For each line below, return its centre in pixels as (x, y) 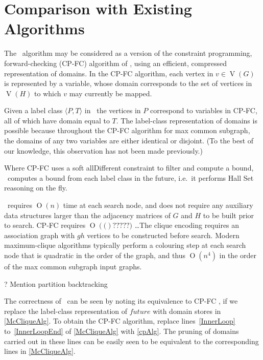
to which (48, 93)
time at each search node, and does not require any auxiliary (158, 205)
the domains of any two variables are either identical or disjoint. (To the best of (129, 141)
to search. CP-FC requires (45, 225)
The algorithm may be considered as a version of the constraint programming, (128, 53)
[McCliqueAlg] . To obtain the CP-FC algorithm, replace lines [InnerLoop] (120, 321)
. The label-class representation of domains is (187, 120)
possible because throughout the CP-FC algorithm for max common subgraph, (127, 130)
